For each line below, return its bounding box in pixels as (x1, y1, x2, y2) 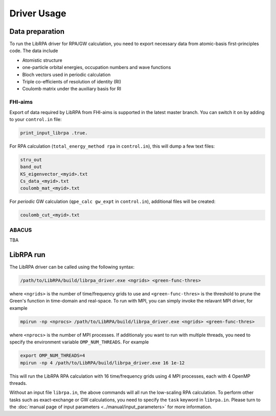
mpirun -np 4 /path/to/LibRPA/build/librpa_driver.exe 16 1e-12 (20, 360, 185, 365)
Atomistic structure (22, 57, 62, 63)
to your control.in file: (9, 116, 62, 122)
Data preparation (9, 27, 65, 36)
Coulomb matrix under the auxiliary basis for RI (22, 86, 121, 92)
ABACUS (9, 226, 32, 234)
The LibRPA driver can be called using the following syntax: (9, 264, 135, 270)
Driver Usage (9, 8, 66, 19)
